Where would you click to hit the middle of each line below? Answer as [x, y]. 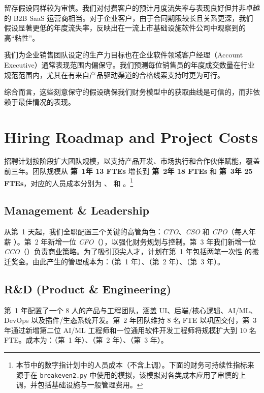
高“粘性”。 [22, 37]
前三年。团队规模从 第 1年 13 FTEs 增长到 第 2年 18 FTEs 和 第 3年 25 [128, 171]
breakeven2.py [63, 375]
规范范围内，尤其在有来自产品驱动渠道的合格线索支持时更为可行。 [114, 74]
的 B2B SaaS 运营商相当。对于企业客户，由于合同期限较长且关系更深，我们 [129, 18]
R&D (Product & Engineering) [88, 289]
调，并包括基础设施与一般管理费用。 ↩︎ [79, 385]
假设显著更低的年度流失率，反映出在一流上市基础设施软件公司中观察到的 [125, 28]
